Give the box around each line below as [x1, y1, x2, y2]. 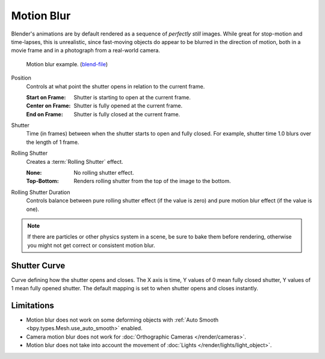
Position [11, 74, 31, 81]
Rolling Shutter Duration [11, 189, 70, 196]
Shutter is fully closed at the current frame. [73, 110, 181, 117]
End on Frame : [26, 110, 63, 117]
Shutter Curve [11, 260, 66, 270]
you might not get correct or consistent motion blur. [27, 242, 156, 249]
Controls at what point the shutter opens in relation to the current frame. [26, 83, 205, 90]
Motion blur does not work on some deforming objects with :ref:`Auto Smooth [26, 316, 219, 323]
